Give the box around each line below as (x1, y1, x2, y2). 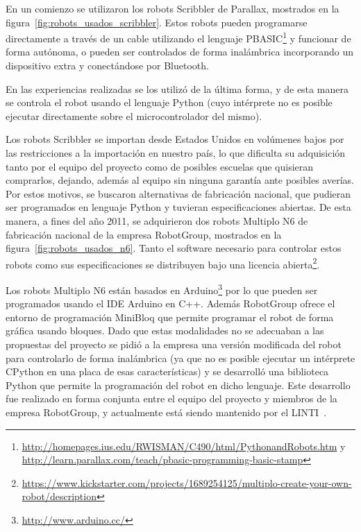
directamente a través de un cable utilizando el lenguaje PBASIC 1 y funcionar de (6, 29, 351, 45)
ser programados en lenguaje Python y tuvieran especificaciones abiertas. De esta (6, 200, 351, 214)
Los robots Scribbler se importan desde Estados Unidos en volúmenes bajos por (6, 132, 344, 146)
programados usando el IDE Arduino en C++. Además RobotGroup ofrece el (6, 296, 335, 311)
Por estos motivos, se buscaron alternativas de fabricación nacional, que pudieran (6, 186, 351, 200)
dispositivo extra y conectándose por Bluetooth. (6, 58, 209, 73)
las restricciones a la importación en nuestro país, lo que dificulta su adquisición (6, 146, 346, 160)
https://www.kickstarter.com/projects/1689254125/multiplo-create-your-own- (22, 475, 352, 490)
